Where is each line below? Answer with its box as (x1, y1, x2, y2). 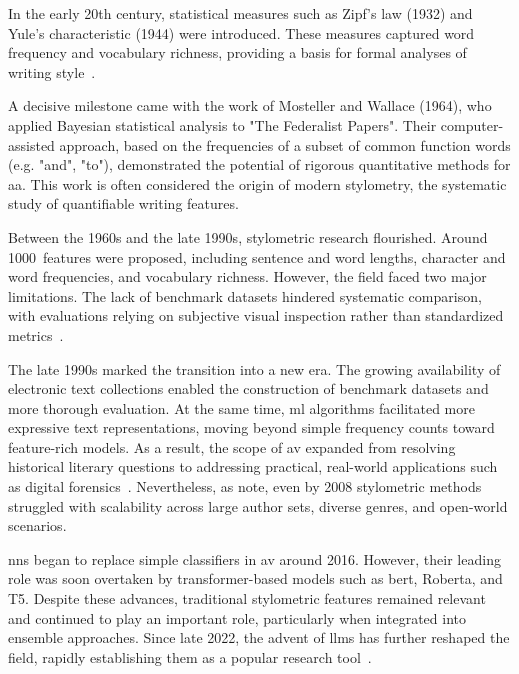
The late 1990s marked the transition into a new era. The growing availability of (8, 358, 501, 379)
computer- (440, 114, 504, 135)
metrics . (8, 324, 64, 345)
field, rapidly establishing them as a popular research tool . (8, 646, 372, 667)
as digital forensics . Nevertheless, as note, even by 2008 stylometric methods (8, 476, 482, 497)
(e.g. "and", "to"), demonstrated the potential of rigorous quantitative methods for (8, 154, 511, 175)
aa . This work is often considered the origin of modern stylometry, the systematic (8, 173, 507, 194)
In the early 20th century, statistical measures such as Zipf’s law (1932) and (8, 3, 473, 23)
